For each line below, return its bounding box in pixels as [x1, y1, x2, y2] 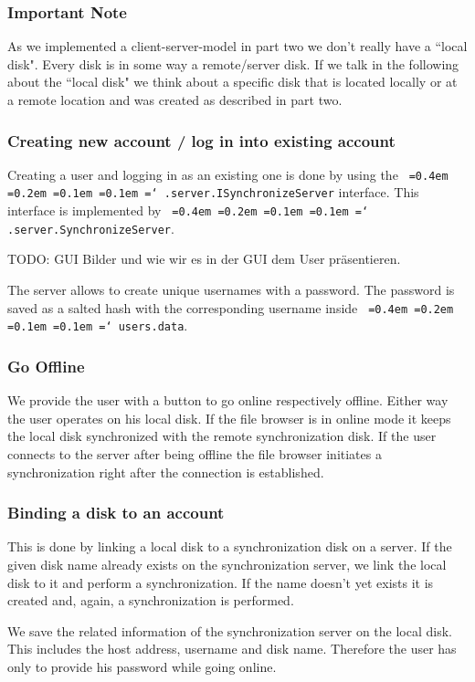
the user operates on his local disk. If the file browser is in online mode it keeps [7, 408, 451, 427]
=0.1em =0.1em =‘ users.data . [7, 316, 188, 335]
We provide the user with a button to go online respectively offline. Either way [7, 391, 449, 410]
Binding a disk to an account [7, 501, 225, 524]
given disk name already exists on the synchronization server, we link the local [7, 554, 447, 573]
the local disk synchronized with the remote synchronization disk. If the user [7, 426, 437, 446]
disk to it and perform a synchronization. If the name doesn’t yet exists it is [7, 572, 434, 592]
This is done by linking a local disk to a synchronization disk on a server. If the [7, 537, 452, 556]
